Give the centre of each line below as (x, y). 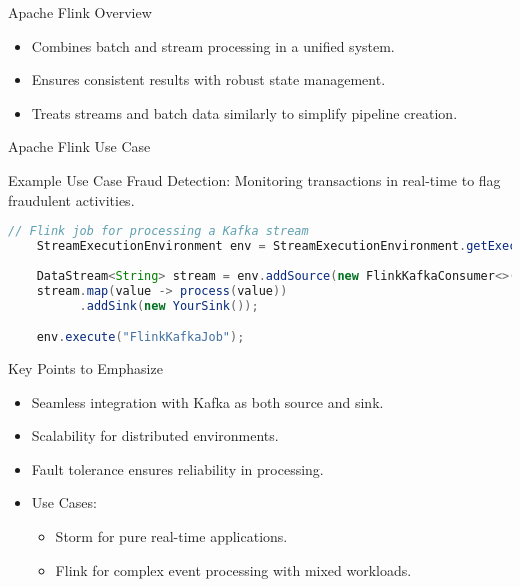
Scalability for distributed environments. (155, 435)
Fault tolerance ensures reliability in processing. (177, 468)
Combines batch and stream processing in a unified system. (213, 45)
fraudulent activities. (71, 199)
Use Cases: (64, 502)
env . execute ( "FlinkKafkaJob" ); (140, 337)
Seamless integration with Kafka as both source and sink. (207, 401)
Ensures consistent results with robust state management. (208, 79)
